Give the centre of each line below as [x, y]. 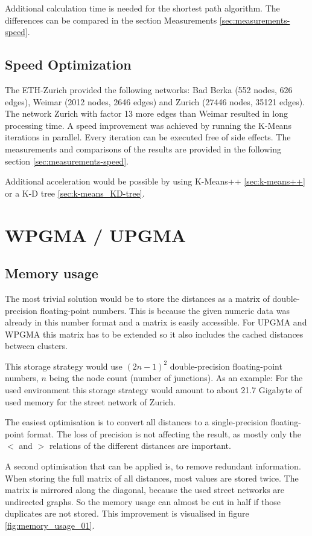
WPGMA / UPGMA [96, 234]
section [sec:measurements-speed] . [67, 161]
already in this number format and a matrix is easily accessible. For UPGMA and [156, 322]
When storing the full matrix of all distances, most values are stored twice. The [152, 478]
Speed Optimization [68, 64]
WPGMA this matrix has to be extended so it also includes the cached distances [154, 334]
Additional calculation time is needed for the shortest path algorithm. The [142, 8]
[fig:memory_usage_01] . [50, 525]
